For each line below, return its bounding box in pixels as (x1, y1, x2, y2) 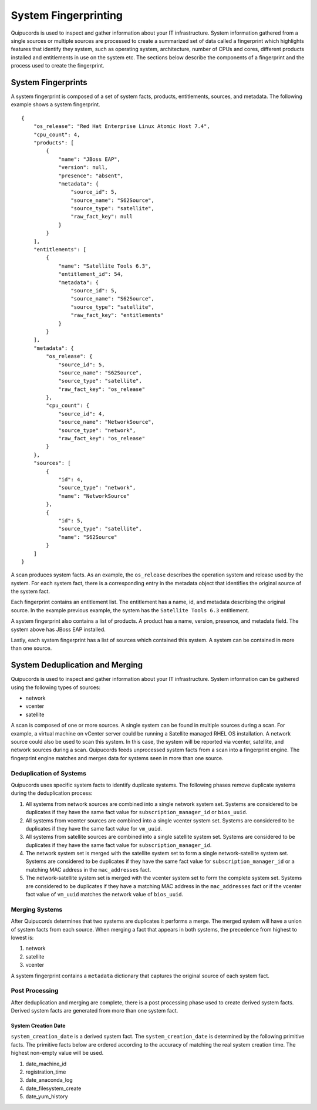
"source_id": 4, (58, 410, 105, 417)
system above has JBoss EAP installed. (11, 626, 106, 633)
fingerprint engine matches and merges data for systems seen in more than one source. (11, 754, 224, 761)
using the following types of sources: (11, 684, 101, 691)
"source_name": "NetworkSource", (58, 419, 155, 426)
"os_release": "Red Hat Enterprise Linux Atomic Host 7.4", (33, 123, 211, 130)
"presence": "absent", (58, 172, 124, 179)
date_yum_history (25, 1093, 68, 1100)
